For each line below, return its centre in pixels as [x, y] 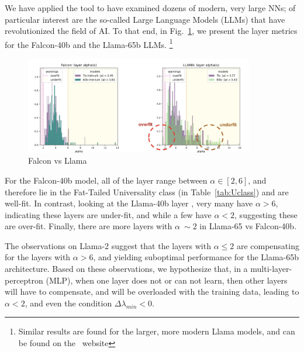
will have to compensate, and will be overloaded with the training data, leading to [152, 291]
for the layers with [38, 257]
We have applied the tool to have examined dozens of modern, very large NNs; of [150, 8]
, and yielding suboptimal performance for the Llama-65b [196, 257]
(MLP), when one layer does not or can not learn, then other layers [167, 280]
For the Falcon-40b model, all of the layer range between [106, 180]
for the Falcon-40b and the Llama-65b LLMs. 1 [89, 43]
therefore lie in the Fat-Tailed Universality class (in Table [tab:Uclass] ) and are [147, 191]
